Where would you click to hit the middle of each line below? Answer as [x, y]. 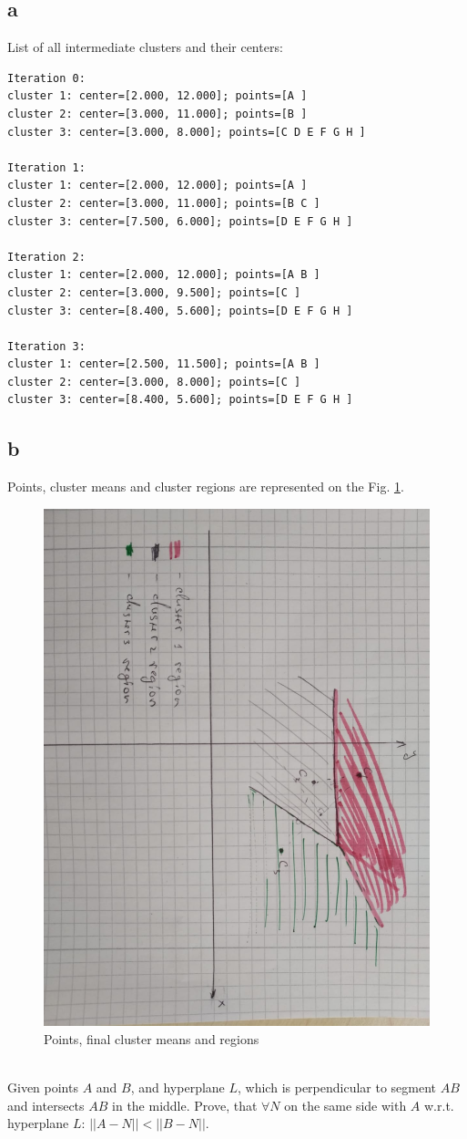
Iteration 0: [46, 78]
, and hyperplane [178, 1087]
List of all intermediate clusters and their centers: [145, 47]
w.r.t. [439, 1105]
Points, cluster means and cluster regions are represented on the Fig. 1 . [206, 487]
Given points [43, 1087]
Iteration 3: [46, 346]
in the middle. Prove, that [185, 1105]
